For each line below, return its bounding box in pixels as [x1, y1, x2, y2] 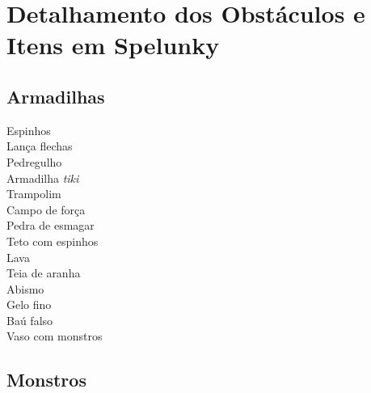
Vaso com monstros [6, 327, 103, 344]
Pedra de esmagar [6, 217, 95, 234]
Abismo [6, 280, 44, 297]
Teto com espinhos [6, 232, 99, 249]
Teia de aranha [6, 264, 81, 281]
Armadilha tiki [6, 169, 79, 186]
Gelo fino [6, 296, 52, 313]
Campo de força [6, 201, 86, 218]
